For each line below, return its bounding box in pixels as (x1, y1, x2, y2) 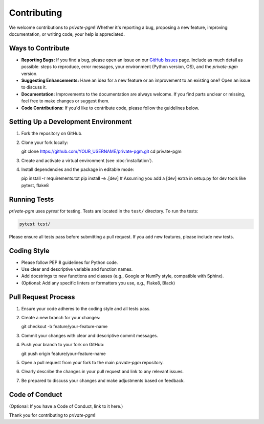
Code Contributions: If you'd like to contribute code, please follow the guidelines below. (21, 105, 199, 111)
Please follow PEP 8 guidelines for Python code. (21, 259, 118, 265)
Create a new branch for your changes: (21, 315, 100, 321)
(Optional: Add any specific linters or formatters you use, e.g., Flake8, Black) (21, 280, 176, 286)
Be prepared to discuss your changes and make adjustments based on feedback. (21, 377, 185, 383)
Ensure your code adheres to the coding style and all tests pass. (21, 306, 151, 311)
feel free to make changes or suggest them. (21, 98, 110, 104)
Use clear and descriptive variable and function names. (21, 266, 133, 272)
